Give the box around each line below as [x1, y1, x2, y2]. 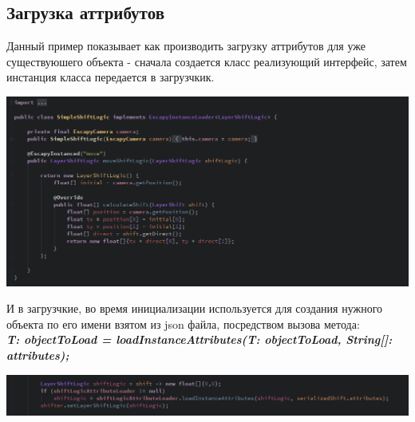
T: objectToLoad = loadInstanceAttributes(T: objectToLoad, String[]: [6, 331, 393, 348]
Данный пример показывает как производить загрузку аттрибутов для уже [6, 37, 366, 54]
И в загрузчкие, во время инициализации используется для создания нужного [6, 300, 383, 317]
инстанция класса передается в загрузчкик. [6, 69, 215, 85]
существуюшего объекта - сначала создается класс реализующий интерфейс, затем [6, 53, 407, 69]
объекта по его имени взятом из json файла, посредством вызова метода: [6, 315, 360, 332]
